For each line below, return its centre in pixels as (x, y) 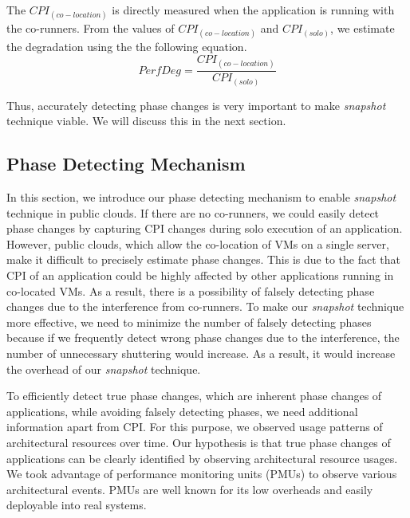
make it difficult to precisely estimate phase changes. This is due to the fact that (203, 259)
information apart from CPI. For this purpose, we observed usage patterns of (195, 427)
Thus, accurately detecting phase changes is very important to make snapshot (196, 105)
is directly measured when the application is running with (253, 10)
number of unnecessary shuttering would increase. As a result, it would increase (201, 353)
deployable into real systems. (77, 505)
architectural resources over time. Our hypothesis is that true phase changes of (199, 442)
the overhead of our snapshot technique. (104, 369)
